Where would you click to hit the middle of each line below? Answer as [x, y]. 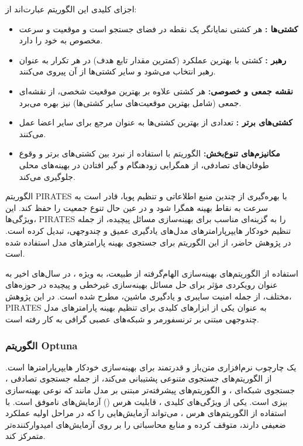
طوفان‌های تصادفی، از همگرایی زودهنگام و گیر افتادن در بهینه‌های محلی [144, 164]
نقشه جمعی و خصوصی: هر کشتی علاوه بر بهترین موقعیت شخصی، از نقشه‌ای [156, 91]
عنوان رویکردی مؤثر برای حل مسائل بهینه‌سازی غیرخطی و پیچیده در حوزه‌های [142, 285]
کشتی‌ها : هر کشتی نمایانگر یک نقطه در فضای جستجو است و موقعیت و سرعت [159, 28]
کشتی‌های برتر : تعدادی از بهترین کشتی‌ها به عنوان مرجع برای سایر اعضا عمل [156, 122]
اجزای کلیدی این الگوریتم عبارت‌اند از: [71, 9]
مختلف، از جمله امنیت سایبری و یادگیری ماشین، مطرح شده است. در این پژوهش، [149, 296]
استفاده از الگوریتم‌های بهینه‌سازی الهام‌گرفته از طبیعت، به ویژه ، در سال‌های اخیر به [152, 273]
